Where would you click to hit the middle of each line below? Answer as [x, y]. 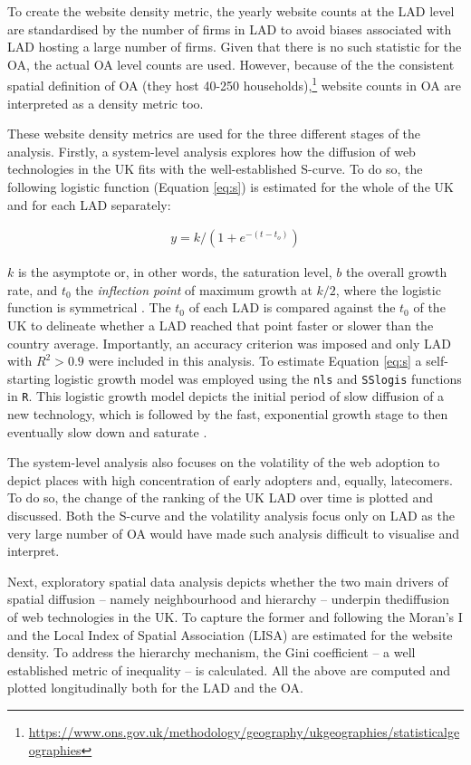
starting [29, 378]
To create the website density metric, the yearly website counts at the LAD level [231, 11]
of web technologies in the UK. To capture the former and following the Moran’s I [235, 617]
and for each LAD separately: [89, 204]
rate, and [33, 289]
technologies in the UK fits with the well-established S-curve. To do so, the [215, 169]
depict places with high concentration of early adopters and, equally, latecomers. [230, 479]
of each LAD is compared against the [292, 307]
